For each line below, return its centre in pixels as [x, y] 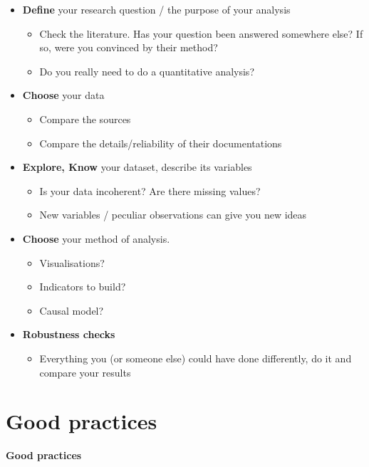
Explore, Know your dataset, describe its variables [137, 167]
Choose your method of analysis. [96, 238]
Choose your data [63, 95]
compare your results [85, 372]
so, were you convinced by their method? [129, 47]
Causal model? [72, 310]
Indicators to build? [83, 287]
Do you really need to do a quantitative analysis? [147, 71]
